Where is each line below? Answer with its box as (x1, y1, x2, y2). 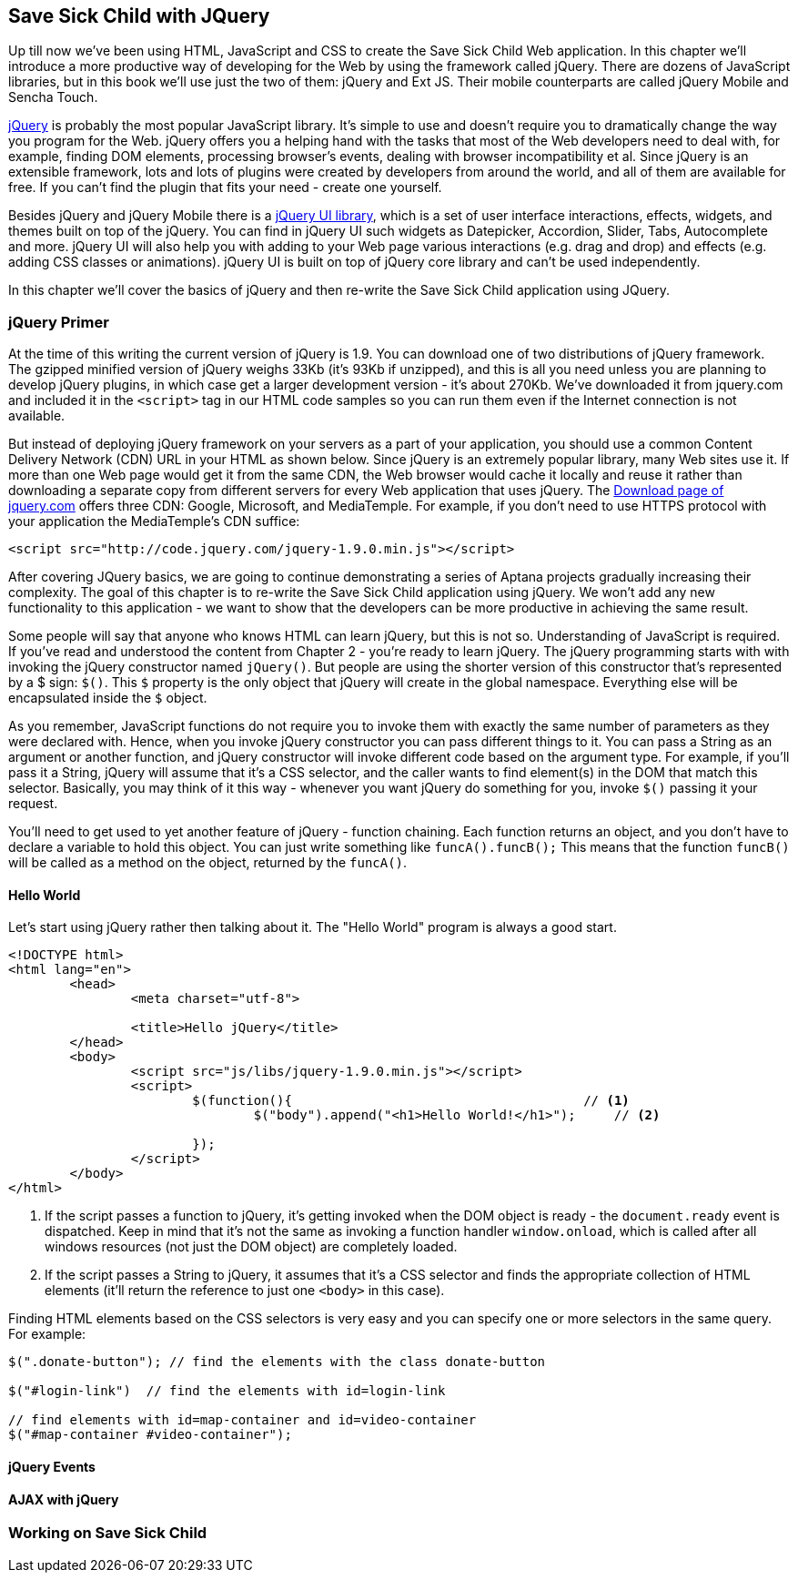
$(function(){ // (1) (192, 1093, 630, 1109)
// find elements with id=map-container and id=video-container (8, 1413, 477, 1428)
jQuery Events (8, 1459, 96, 1474)
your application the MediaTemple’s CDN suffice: (8, 513, 300, 530)
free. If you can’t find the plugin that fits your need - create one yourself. (8, 179, 442, 196)
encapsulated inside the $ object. (8, 690, 207, 706)
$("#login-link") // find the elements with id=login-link (8, 1383, 446, 1399)
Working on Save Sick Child (8, 1524, 207, 1543)
